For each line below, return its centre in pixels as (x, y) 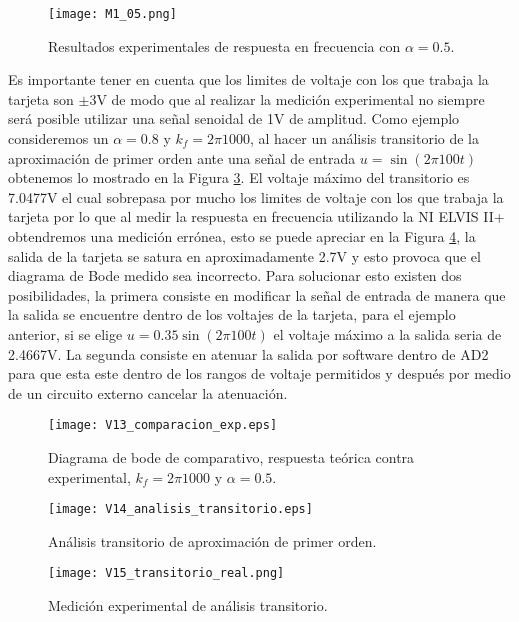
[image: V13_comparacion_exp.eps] (163, 425)
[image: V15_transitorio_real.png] (166, 573)
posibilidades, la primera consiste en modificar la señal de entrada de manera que (257, 294)
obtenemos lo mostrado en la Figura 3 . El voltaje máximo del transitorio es (239, 177)
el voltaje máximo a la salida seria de (387, 333)
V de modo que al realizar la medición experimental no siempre (290, 98)
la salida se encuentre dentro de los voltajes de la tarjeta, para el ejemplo (232, 314)
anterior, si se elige (65, 333)
